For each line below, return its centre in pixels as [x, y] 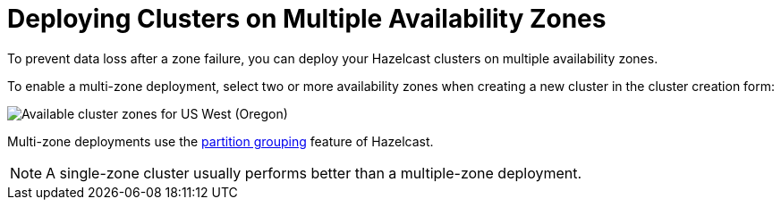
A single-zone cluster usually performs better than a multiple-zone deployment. [314, 173]
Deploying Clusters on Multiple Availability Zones [307, 19]
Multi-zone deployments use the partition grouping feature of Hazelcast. [221, 141]
